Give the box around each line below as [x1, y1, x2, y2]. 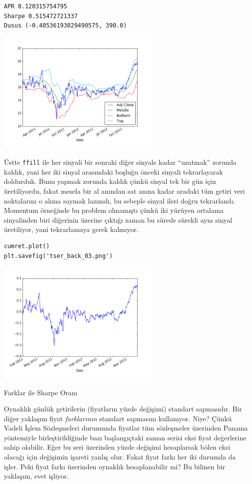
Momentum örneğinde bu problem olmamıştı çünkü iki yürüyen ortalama [4, 205, 224, 215]
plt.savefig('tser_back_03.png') [4, 252, 113, 259]
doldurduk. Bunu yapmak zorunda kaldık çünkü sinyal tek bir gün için [4, 176, 216, 186]
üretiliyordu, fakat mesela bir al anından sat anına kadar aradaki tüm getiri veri [4, 185, 245, 196]
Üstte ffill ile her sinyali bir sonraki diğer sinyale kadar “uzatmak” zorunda [4, 157, 237, 167]
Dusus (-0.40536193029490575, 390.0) [4, 22, 127, 29]
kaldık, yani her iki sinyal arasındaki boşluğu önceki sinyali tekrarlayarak [4, 166, 223, 177]
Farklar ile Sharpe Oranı [4, 387, 77, 397]
